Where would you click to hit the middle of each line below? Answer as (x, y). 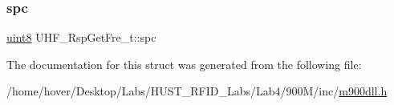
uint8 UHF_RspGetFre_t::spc (81, 37)
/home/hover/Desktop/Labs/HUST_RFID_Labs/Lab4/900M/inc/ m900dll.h (197, 91)
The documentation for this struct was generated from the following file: (184, 64)
